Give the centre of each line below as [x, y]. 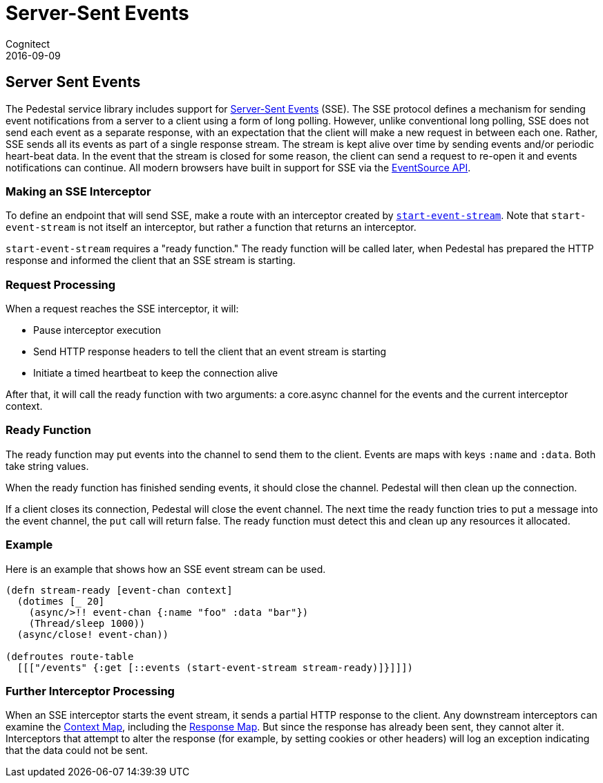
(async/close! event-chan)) [93, 634]
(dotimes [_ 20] [61, 601]
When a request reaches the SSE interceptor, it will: [122, 309]
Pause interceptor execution [97, 330]
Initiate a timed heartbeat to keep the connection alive [156, 373]
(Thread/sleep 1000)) [87, 623]
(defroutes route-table [70, 656]
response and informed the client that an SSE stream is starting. [151, 261]
